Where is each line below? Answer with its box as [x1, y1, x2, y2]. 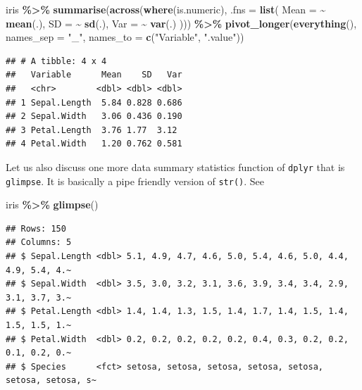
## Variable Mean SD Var [6, 70, 182, 80]
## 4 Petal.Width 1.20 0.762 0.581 [6, 139, 182, 149]
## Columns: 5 [6, 237, 72, 248]
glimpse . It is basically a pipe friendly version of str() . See [6, 173, 265, 188]
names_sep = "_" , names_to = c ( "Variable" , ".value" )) [6, 30, 244, 44]
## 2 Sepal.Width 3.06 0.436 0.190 [6, 111, 182, 122]
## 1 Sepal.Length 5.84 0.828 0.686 [6, 97, 182, 108]
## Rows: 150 [6, 223, 66, 234]
